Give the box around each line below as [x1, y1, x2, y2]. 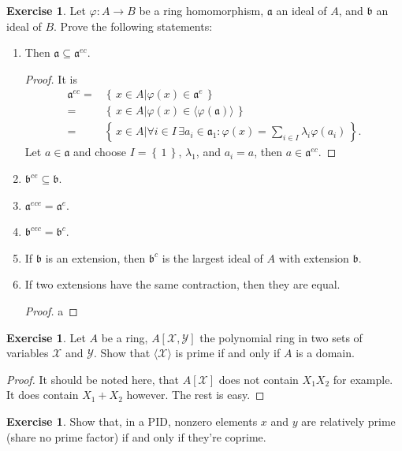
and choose [73, 143, 126, 160]
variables [6, 345, 49, 361]
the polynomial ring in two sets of [199, 329, 363, 345]
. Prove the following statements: [54, 17, 213, 34]
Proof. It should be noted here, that [6, 371, 180, 387]
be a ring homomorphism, [139, 2, 264, 18]
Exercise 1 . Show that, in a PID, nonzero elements [6, 413, 258, 429]
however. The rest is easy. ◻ [126, 386, 265, 403]
